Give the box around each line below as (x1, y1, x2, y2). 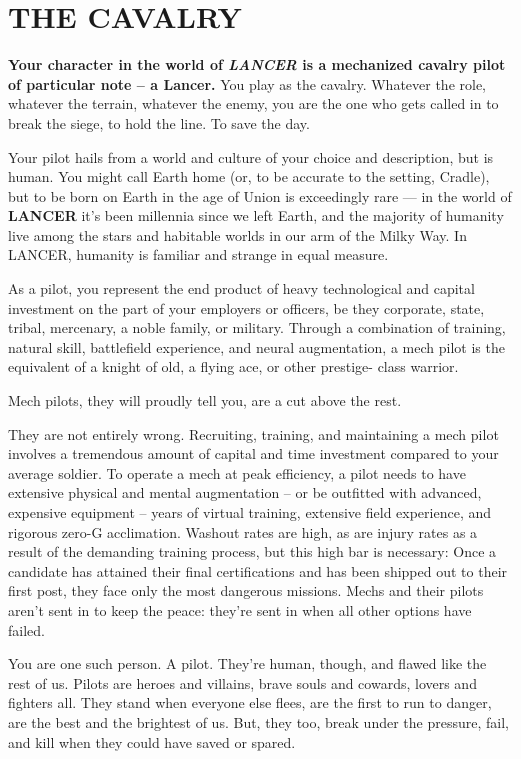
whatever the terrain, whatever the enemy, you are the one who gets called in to (8, 93, 499, 114)
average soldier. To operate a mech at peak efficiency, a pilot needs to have (8, 462, 466, 483)
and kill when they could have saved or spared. (8, 731, 296, 752)
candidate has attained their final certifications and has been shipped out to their (8, 560, 508, 581)
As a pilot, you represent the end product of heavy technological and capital (8, 278, 475, 299)
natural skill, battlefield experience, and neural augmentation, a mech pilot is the (8, 336, 505, 357)
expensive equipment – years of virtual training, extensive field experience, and (8, 502, 492, 522)
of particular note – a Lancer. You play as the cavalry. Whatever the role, (8, 73, 487, 94)
